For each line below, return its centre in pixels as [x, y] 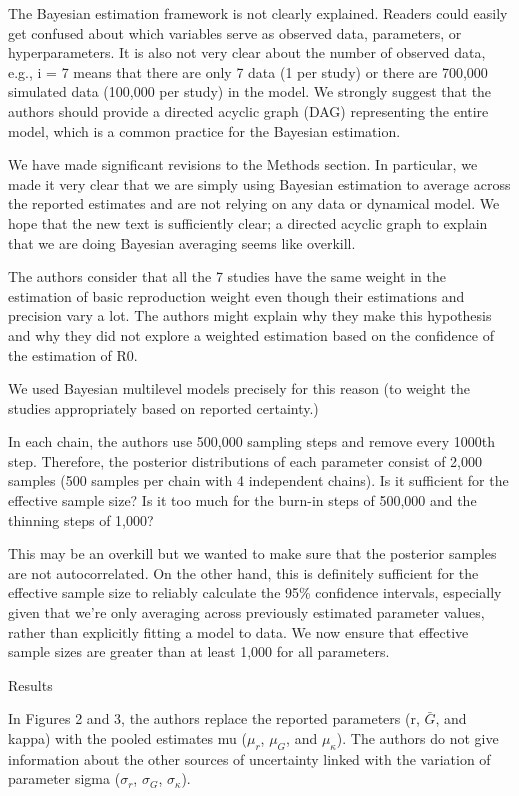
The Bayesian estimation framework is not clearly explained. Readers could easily [258, 13]
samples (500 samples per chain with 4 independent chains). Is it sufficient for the [258, 480]
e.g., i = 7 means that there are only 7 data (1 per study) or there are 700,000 [248, 71]
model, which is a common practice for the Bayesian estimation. [204, 130]
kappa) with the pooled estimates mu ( [127, 738]
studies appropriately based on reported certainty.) [163, 407]
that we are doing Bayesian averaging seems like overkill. [182, 242]
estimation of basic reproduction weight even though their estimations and [236, 295]
